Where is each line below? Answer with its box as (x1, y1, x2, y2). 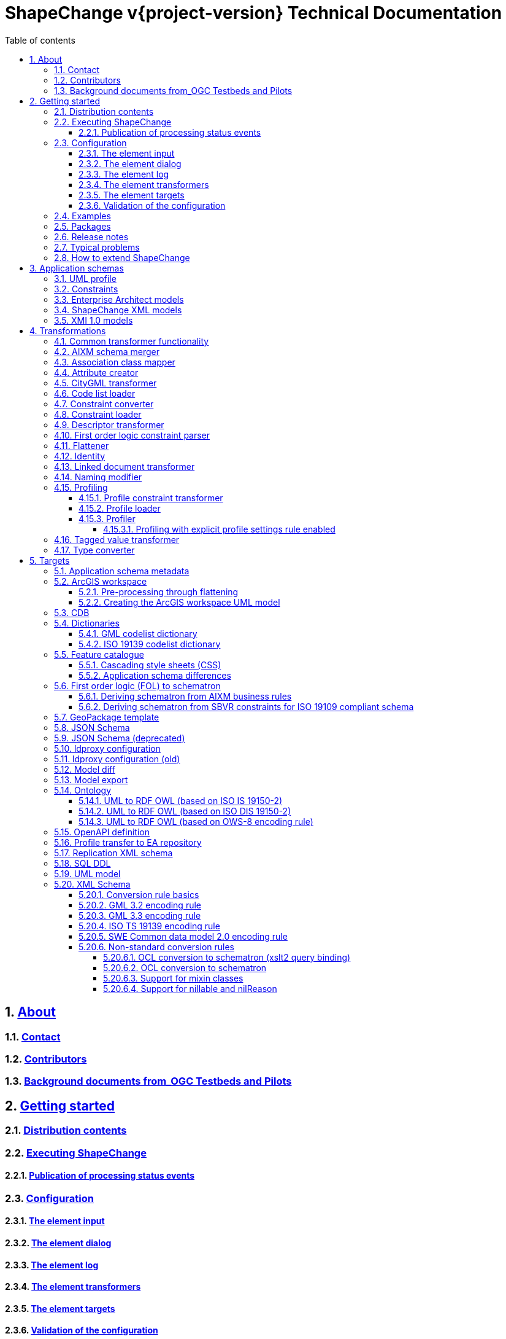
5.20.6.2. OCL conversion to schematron (103, 962, 267, 973)
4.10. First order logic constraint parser (54, 429, 210, 440)
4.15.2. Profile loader (79, 502, 161, 513)
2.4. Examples (54, 210, 111, 221)
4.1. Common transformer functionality (54, 335, 209, 346)
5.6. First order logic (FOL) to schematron (54, 680, 221, 691)
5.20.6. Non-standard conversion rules (79, 941, 235, 952)
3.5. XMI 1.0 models (54, 314, 133, 326)
